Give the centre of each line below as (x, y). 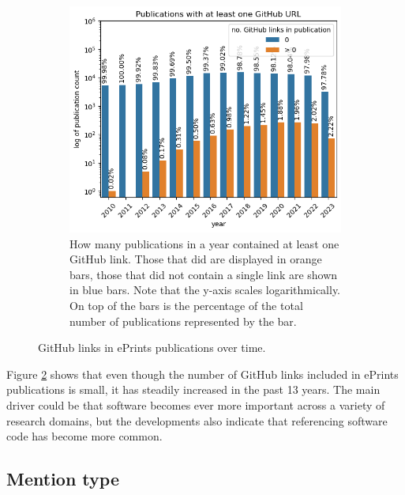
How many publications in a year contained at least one (204, 243)
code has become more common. (84, 436)
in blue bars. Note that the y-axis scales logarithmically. (205, 290)
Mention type (63, 479)
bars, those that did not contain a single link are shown (204, 274)
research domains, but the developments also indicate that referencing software (197, 420)
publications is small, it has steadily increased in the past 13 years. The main (193, 389)
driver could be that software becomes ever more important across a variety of (196, 405)
